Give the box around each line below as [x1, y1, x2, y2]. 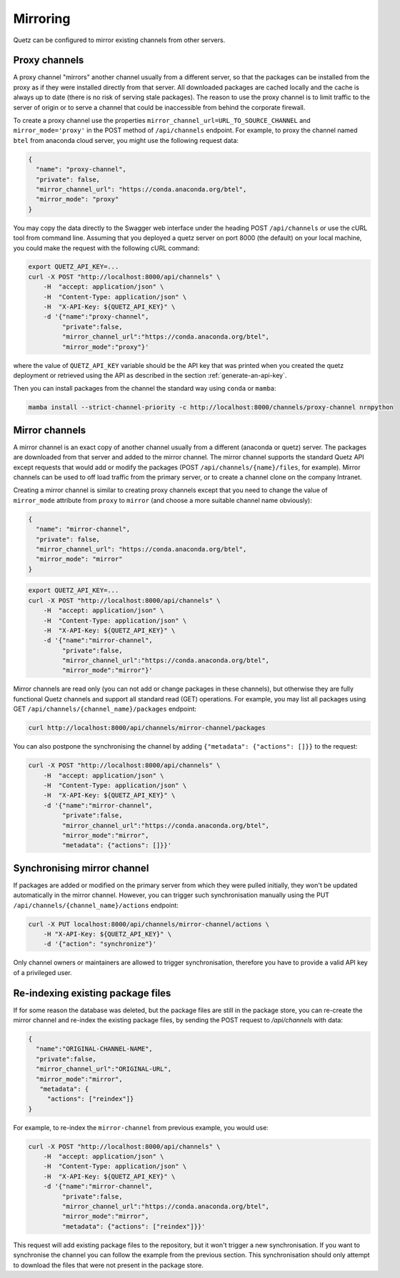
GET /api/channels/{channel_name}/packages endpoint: [13, 704, 196, 714]
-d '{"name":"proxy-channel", [43, 313, 149, 321]
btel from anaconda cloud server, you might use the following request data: [13, 136, 239, 144]
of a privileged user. [13, 968, 73, 977]
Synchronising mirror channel [13, 862, 149, 874]
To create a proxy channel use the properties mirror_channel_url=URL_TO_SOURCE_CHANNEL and [13, 116, 311, 125]
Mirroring [13, 11, 71, 26]
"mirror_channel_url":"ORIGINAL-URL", [36, 1065, 171, 1073]
